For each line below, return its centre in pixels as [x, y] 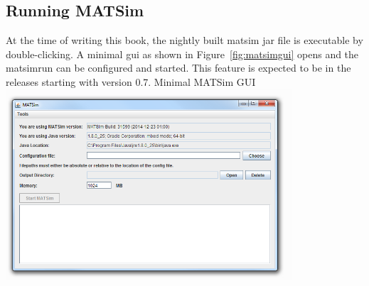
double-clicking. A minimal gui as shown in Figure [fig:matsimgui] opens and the [182, 54]
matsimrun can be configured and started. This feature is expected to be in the [178, 68]
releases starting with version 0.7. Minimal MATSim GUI [131, 81]
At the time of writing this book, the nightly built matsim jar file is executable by [184, 40]
